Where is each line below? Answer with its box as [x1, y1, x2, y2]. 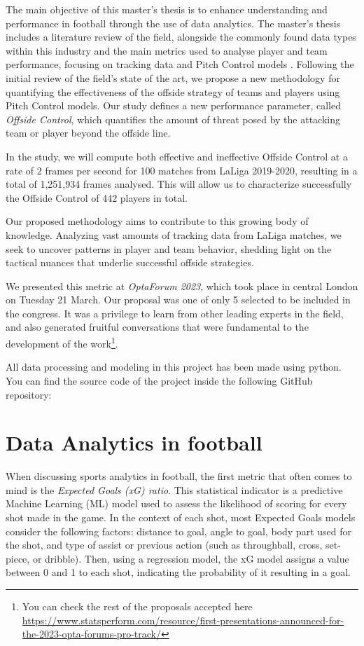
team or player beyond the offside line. [6, 125, 171, 140]
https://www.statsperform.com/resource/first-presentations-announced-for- [22, 612, 344, 627]
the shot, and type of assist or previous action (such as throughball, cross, [6, 537, 323, 552]
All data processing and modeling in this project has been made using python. [6, 359, 342, 374]
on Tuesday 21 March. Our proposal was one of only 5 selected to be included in [6, 292, 351, 307]
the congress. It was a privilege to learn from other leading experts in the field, [6, 305, 344, 320]
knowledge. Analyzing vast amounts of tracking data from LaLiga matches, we [6, 227, 342, 242]
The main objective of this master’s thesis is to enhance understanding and [6, 2, 328, 16]
